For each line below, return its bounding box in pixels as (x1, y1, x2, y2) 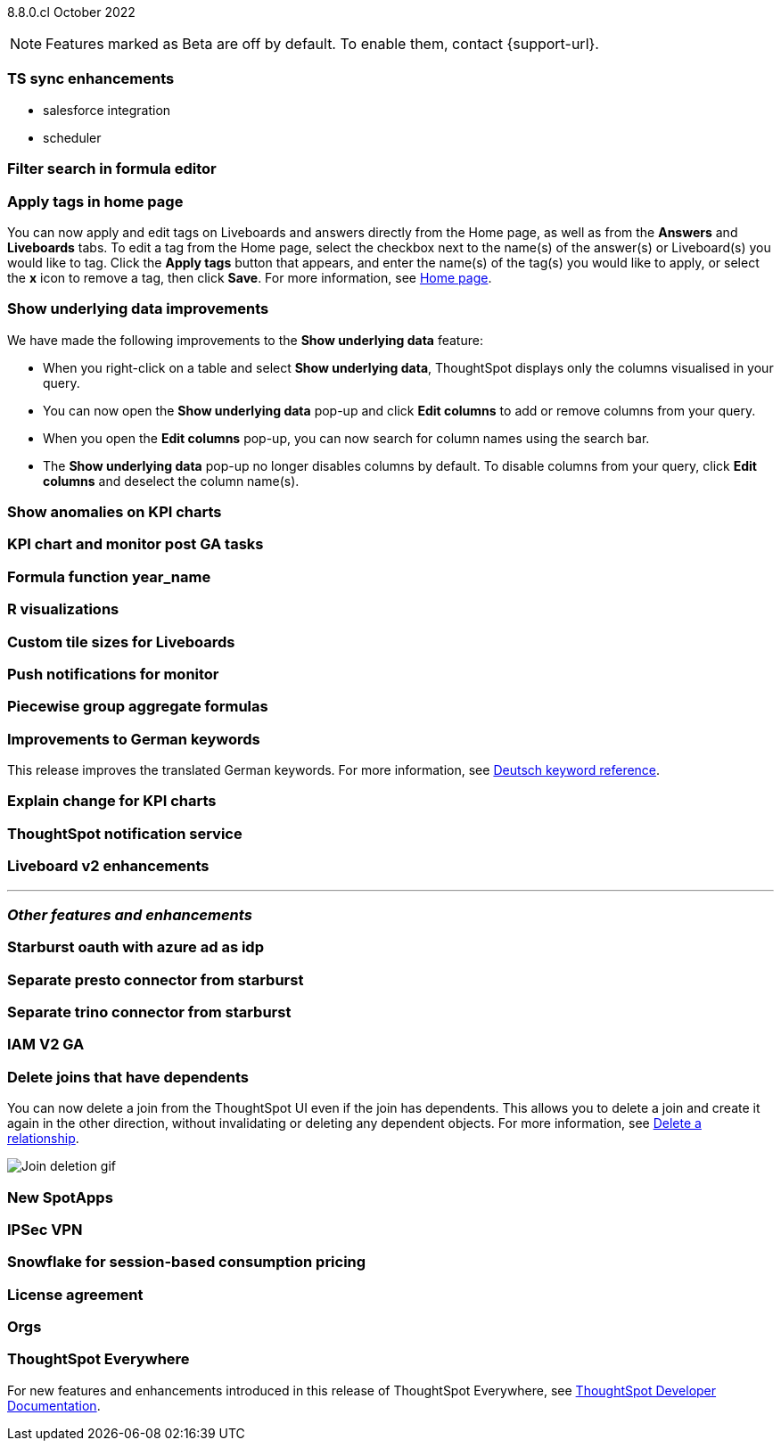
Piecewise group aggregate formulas (7, 697, 268, 716)
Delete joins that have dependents (7, 1067, 249, 1086)
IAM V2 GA (7, 1035, 85, 1054)
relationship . (7, 1131, 79, 1147)
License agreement (7, 1285, 144, 1304)
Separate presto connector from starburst (7, 970, 304, 989)
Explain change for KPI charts (7, 792, 217, 810)
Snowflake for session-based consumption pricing (7, 1253, 366, 1271)
